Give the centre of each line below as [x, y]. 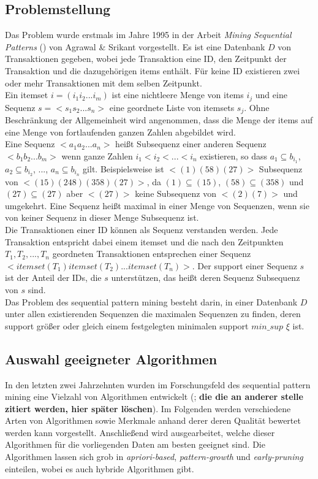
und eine [271, 95]
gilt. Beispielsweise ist [123, 168]
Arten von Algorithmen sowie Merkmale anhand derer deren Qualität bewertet [153, 420]
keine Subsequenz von [176, 194]
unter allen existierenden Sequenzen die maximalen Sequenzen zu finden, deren [153, 314]
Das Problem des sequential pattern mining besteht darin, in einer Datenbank [151, 301]
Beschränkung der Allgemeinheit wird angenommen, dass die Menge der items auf [159, 120]
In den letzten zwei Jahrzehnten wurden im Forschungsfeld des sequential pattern [158, 384]
